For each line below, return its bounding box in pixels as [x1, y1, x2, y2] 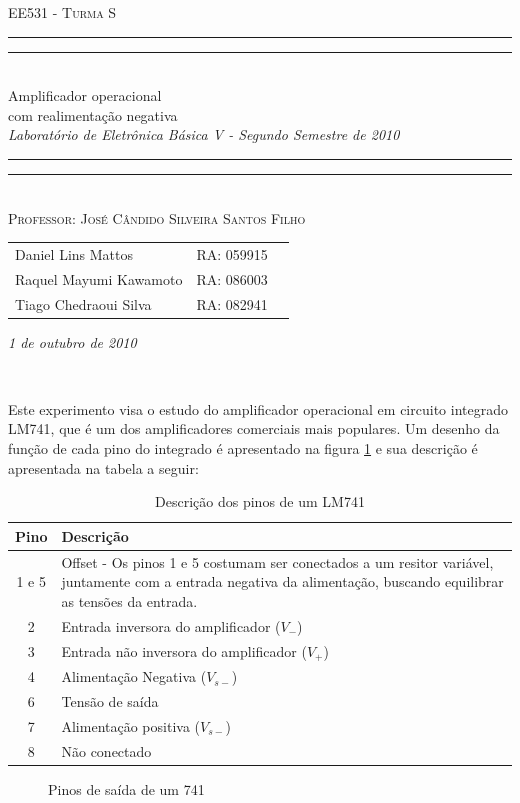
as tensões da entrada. [61, 590, 198, 611]
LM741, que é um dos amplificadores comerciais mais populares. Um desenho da [8, 418, 500, 439]
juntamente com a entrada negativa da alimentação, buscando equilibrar [61, 571, 504, 592]
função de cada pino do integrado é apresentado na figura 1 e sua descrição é [8, 438, 478, 459]
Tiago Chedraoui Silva [15, 293, 152, 314]
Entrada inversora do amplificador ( [61, 615, 281, 636]
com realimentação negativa [8, 104, 178, 125]
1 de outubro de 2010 [8, 331, 137, 352]
